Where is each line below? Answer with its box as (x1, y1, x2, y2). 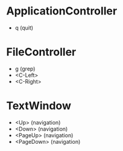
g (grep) (14, 65, 36, 72)
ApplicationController (6, 4, 118, 18)
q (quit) (14, 24, 34, 31)
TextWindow (6, 99, 71, 112)
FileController (6, 45, 77, 59)
